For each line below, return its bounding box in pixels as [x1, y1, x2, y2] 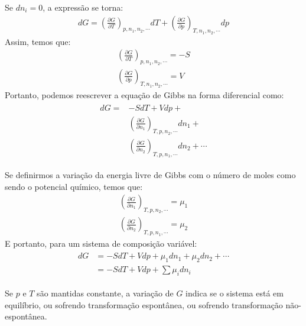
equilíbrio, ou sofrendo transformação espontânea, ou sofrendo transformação [5, 298, 283, 311]
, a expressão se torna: [43, 1, 123, 13]
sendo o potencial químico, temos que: [5, 180, 143, 192]
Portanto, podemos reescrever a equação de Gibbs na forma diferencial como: [5, 88, 284, 101]
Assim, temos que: [5, 35, 71, 47]
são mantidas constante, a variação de [37, 286, 174, 299]
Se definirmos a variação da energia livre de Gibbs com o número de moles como [5, 169, 296, 181]
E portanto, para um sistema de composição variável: [5, 237, 197, 249]
